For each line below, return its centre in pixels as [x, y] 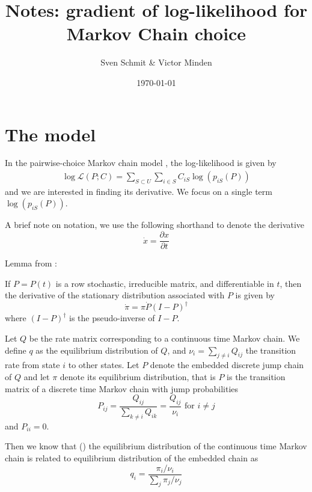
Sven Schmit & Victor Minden [156, 62]
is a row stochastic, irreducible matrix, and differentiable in [165, 283]
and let [37, 376]
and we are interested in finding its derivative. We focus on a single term [139, 191]
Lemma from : [31, 263]
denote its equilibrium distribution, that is [138, 376]
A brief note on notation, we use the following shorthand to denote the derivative [155, 225]
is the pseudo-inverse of [112, 318]
